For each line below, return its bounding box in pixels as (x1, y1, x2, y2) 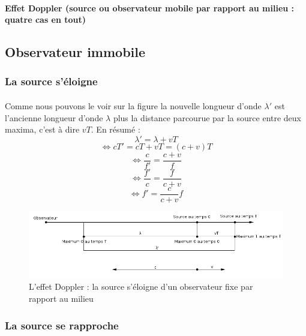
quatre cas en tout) (5, 13, 86, 26)
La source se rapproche (5, 317, 119, 332)
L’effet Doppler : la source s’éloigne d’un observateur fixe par (29, 280, 253, 293)
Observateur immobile (5, 43, 146, 61)
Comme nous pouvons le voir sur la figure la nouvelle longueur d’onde (5, 100, 262, 112)
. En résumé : (91, 123, 140, 136)
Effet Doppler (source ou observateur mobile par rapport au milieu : (5, 1, 295, 14)
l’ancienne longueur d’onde (5, 111, 103, 124)
